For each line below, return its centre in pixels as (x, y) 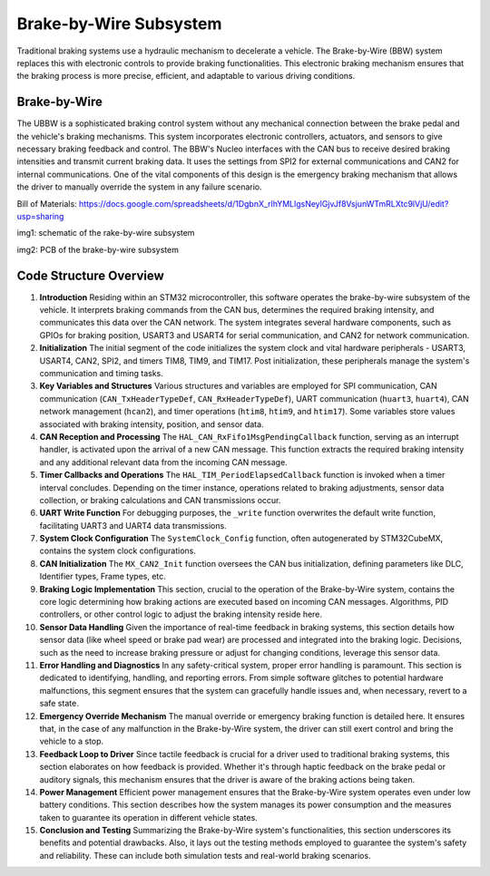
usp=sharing (40, 216)
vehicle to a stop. (72, 741)
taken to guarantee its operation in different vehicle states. (148, 817)
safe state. (59, 704)
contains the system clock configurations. (118, 551)
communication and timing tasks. (101, 373)
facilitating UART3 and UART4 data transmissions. (133, 525)
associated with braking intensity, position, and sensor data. (152, 424)
